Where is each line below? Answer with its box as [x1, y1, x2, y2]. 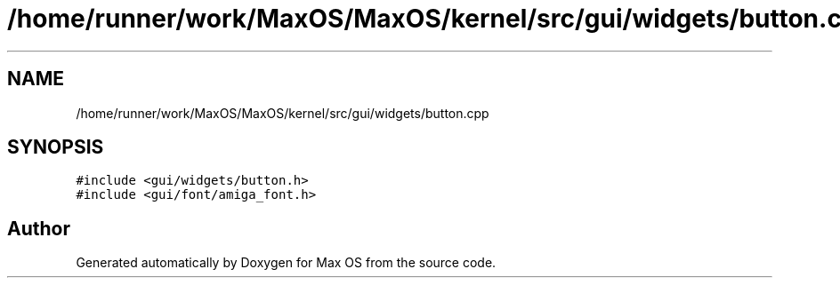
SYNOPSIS [7, 136, 104, 159]
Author [7, 217, 70, 240]
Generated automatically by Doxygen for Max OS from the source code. [76, 255, 497, 271]
